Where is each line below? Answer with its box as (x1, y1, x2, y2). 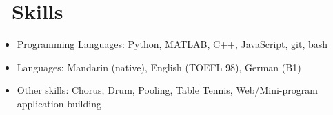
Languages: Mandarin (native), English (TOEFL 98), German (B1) (17, 60, 301, 74)
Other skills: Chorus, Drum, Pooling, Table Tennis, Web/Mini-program (17, 83, 318, 97)
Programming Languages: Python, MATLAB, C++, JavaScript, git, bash (17, 37, 328, 51)
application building (17, 96, 101, 110)
